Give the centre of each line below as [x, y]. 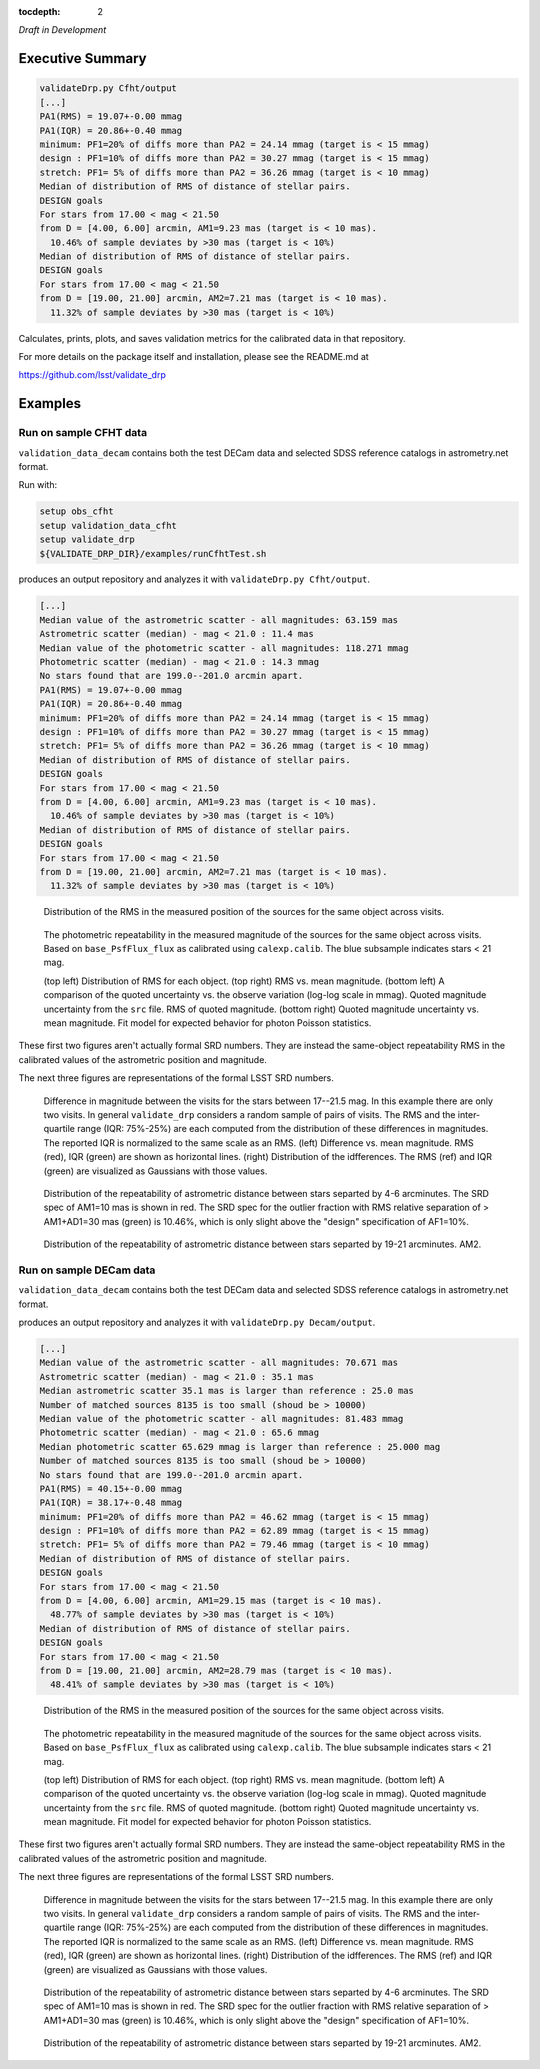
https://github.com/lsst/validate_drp [92, 375]
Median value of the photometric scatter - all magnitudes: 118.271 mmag [224, 648]
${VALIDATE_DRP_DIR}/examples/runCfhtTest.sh [153, 553]
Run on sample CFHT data [83, 433]
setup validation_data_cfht [108, 525]
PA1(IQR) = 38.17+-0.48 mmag [111, 1503]
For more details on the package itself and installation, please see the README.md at [193, 357]
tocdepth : [39, 11]
